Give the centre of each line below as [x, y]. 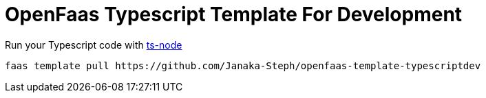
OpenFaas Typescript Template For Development [234, 14]
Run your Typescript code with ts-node [94, 45]
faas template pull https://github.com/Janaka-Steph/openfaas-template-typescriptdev [243, 65]
